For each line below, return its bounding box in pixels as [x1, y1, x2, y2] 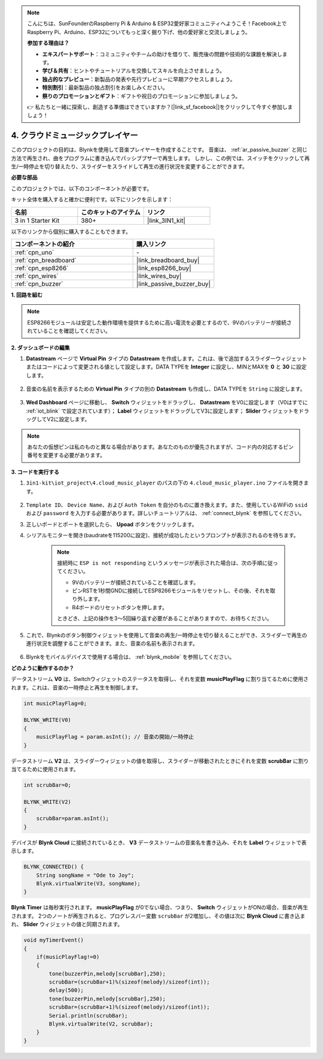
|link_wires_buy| [136, 271, 182, 280]
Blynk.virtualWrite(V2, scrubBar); [48, 1021, 154, 1027]
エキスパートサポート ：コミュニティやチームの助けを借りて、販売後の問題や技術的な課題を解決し [42, 50, 282, 58]
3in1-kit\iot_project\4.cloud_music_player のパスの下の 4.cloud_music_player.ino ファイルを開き [26, 479, 304, 486]
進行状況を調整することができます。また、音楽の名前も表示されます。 [26, 640, 199, 647]
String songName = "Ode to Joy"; [36, 872, 135, 879]
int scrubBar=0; [23, 782, 72, 788]
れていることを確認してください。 [27, 327, 111, 335]
